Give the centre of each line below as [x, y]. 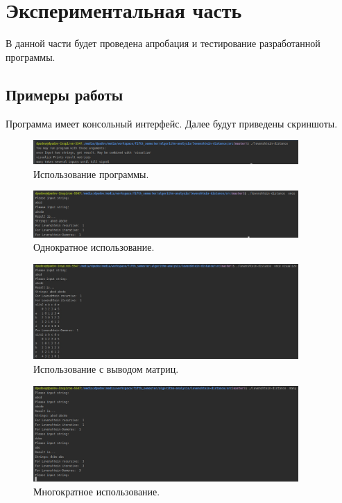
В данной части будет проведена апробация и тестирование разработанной [163, 43]
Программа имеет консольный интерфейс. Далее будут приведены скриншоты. [172, 123]
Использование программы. [91, 174]
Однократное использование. [94, 247]
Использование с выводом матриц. [106, 369]
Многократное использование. [97, 491]
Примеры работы [65, 94]
